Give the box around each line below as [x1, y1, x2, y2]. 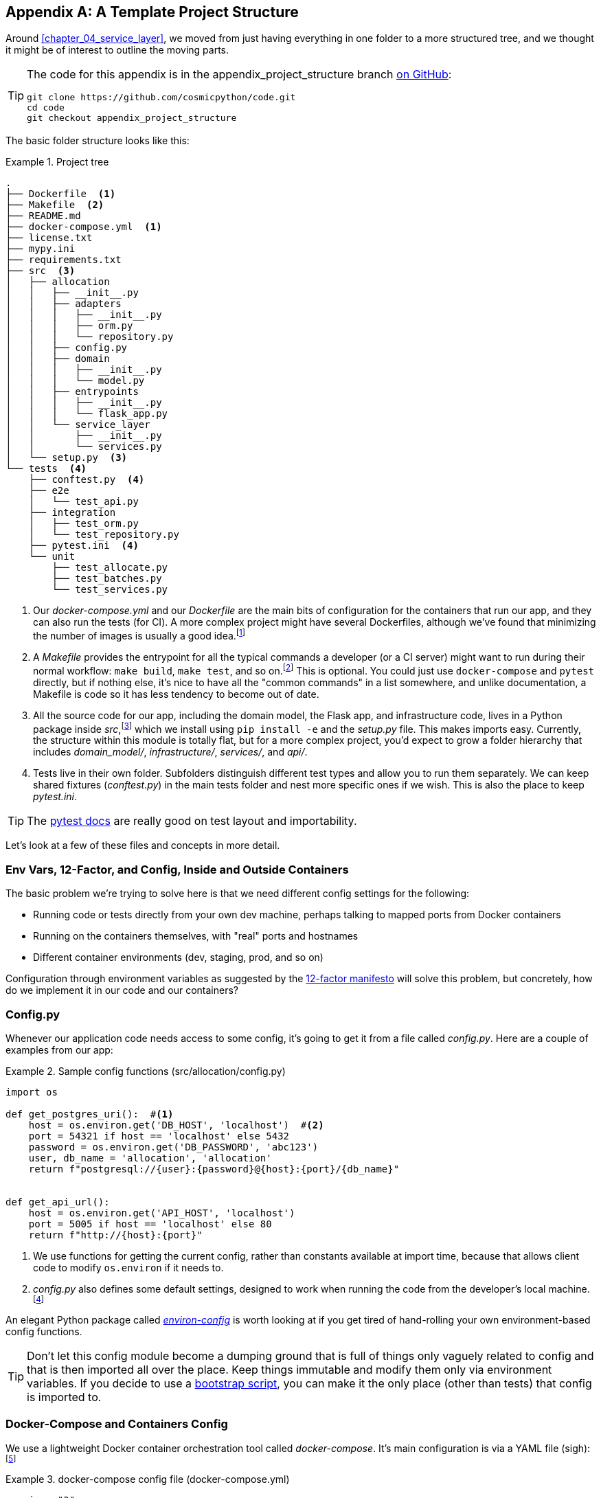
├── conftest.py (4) [28, 474, 145, 486]
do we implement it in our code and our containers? [5, 984, 238, 997]
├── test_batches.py [52, 573, 162, 585]
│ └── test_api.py [28, 496, 139, 508]
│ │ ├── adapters [5, 298, 122, 310]
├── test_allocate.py [52, 562, 168, 574]
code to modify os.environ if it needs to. [33, 1261, 224, 1273]
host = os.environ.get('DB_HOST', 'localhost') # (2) [28, 1119, 324, 1131]
